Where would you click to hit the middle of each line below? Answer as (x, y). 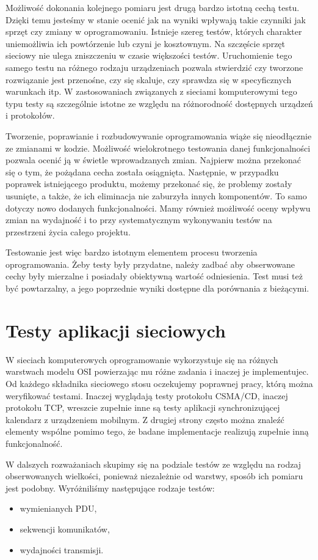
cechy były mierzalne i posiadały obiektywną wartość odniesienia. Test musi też (154, 276)
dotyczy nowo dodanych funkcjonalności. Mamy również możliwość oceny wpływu (158, 208)
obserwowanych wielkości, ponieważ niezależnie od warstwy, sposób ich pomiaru (154, 476)
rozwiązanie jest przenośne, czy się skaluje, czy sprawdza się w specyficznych (149, 79)
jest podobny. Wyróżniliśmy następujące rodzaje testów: (110, 488)
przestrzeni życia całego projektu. (68, 231)
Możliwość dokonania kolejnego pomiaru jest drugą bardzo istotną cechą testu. (153, 7)
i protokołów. (30, 115)
